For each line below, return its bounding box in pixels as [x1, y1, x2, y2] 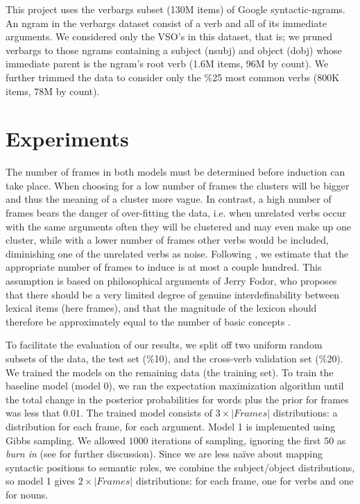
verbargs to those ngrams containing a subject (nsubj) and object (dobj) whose [6, 42, 342, 57]
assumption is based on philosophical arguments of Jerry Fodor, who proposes [6, 274, 337, 288]
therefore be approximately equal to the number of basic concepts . [6, 314, 291, 328]
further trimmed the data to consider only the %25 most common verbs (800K [6, 69, 340, 84]
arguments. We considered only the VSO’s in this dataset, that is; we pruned [6, 29, 333, 44]
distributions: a [273, 405, 338, 420]
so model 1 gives [6, 473, 76, 488]
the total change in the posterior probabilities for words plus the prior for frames [6, 392, 349, 406]
